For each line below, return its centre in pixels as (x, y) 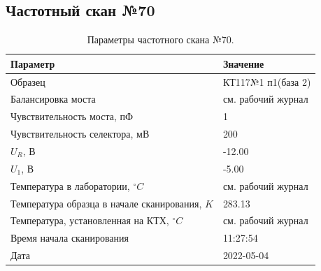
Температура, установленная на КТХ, (90, 220)
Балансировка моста (53, 99)
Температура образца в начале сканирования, (106, 203)
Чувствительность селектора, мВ (80, 134)
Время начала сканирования (70, 238)
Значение (243, 63)
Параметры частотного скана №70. (160, 39)
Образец (28, 81)
